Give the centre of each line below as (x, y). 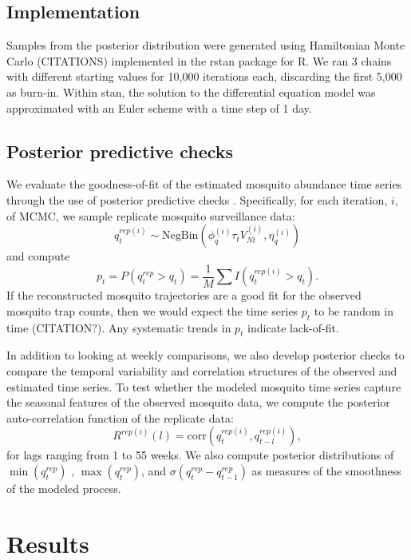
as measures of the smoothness (326, 470)
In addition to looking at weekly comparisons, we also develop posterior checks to (205, 355)
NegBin (180, 236)
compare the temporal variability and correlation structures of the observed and (202, 371)
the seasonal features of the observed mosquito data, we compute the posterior (198, 402)
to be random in (354, 310)
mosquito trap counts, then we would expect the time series (152, 310)
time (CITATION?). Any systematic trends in (119, 327)
